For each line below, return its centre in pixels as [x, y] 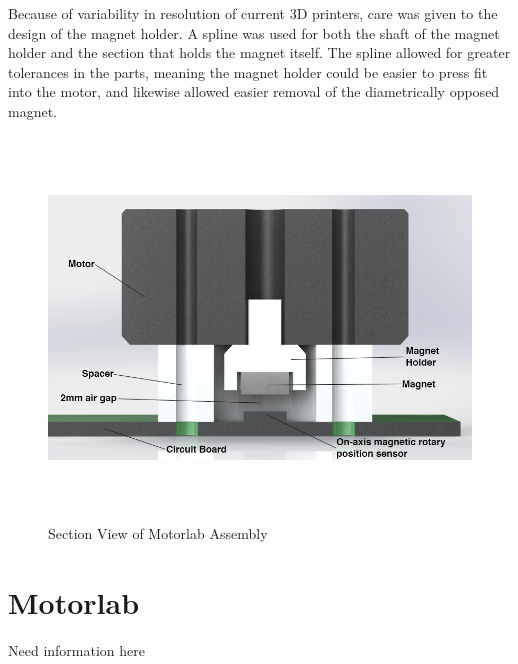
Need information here [76, 649]
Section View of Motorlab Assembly [158, 533]
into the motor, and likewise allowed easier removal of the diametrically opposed [254, 91]
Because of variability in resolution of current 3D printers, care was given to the [253, 13]
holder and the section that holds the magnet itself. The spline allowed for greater [259, 52]
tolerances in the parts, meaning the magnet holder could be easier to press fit [248, 71]
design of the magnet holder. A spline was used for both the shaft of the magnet [254, 32]
